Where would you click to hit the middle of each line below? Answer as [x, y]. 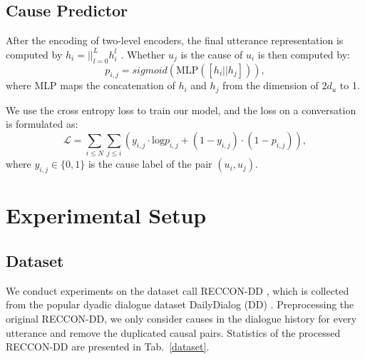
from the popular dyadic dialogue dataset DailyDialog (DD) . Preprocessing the [180, 304]
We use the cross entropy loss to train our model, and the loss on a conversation [181, 110]
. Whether [143, 54]
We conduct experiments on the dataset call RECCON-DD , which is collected [178, 290]
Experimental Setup [106, 215]
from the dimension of [271, 85]
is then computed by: [304, 54]
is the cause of [212, 54]
